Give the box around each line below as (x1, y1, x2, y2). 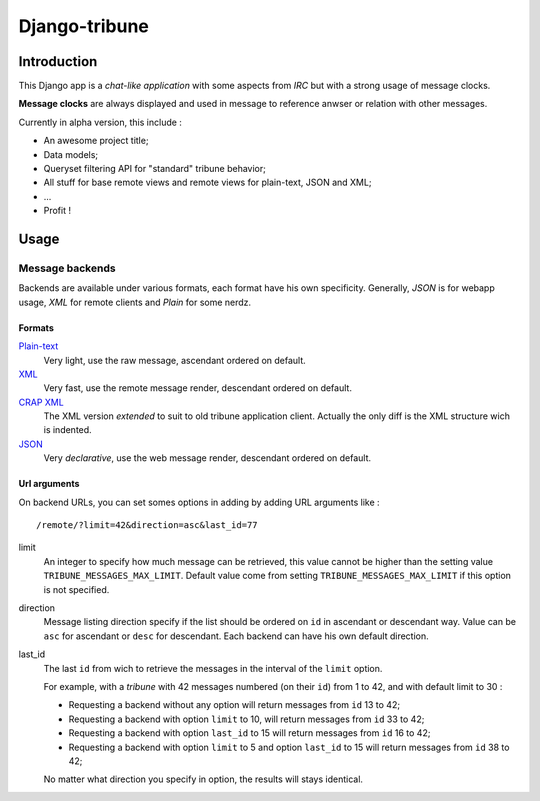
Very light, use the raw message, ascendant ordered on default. (43, 354, 307, 366)
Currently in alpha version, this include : (18, 116, 182, 128)
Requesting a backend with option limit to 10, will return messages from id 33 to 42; (68, 713, 425, 725)
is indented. (43, 424, 92, 436)
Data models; (43, 148, 99, 160)
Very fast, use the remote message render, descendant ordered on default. (43, 382, 352, 394)
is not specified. (43, 583, 110, 595)
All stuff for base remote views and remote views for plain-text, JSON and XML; (43, 176, 372, 189)
